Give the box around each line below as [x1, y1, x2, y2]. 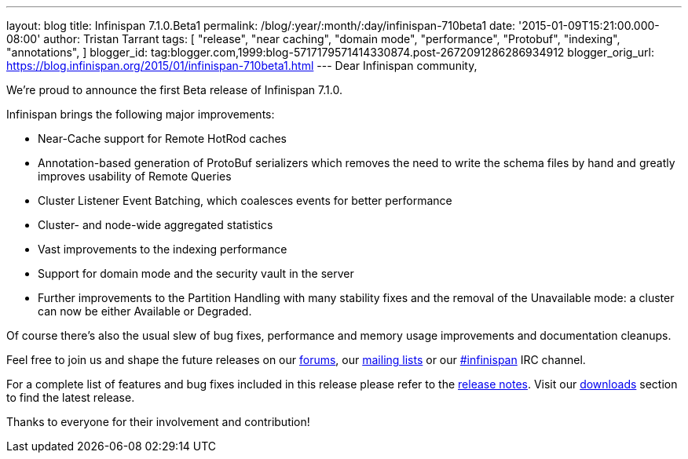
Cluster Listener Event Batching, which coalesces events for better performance [38, 194, 452, 207]
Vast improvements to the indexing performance [38, 242, 287, 256]
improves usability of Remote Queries [38, 169, 232, 183]
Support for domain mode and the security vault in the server [38, 267, 354, 280]
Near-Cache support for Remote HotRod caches [38, 132, 287, 145]
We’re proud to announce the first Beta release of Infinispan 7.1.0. [6, 83, 342, 97]
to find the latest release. [6, 391, 135, 404]
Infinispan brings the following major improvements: [6, 107, 275, 121]
